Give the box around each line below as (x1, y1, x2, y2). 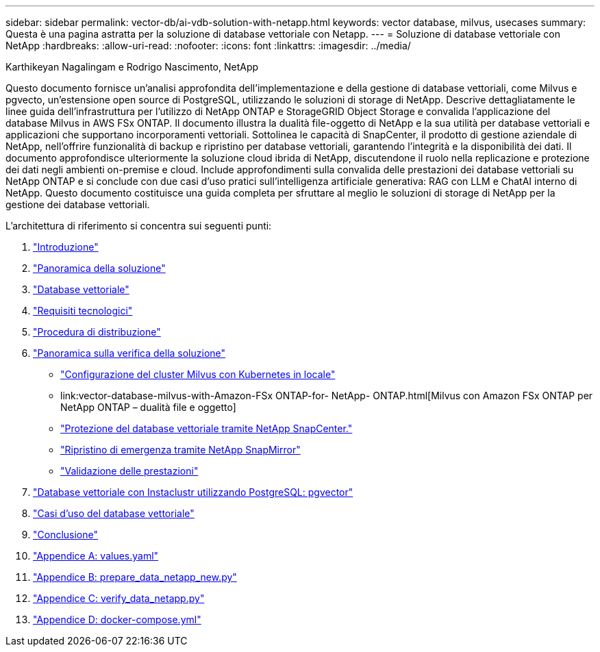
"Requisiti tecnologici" (33, 305, 133, 316)
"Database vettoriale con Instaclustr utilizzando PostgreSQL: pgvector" (33, 486, 353, 498)
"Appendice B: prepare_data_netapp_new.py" (33, 571, 237, 583)
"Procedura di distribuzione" (33, 326, 161, 338)
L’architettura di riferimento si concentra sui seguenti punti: (5, 220, 272, 231)
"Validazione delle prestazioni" (60, 465, 199, 477)
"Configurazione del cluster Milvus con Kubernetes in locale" (60, 368, 336, 380)
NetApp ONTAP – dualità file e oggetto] (60, 401, 236, 413)
